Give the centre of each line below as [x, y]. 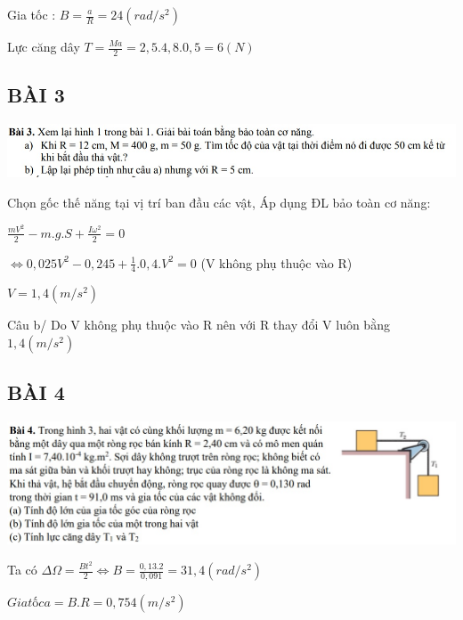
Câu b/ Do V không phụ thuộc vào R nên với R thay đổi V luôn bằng [199, 325]
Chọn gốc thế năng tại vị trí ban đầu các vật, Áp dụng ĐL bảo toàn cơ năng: [219, 203]
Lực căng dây [44, 46]
